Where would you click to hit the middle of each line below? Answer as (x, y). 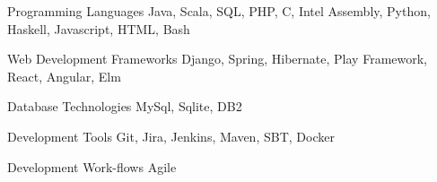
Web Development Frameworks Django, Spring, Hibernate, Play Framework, (217, 59)
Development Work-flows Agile (92, 166)
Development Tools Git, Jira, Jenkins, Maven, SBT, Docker (171, 136)
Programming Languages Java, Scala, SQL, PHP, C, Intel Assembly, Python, (219, 11)
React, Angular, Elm (64, 76)
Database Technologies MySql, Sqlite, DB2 (125, 106)
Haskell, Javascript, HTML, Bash (99, 28)
